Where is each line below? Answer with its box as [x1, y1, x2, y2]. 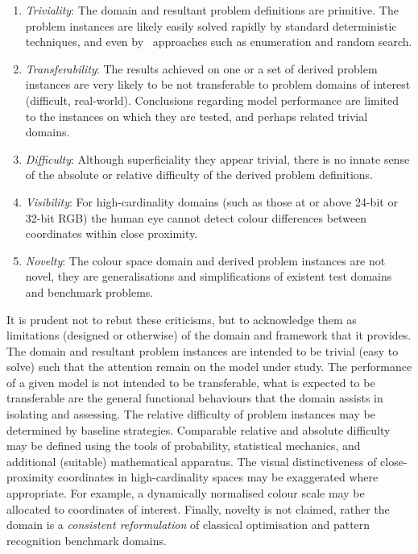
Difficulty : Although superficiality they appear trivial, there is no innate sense [25, 150, 410, 167]
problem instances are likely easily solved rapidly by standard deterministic [25, 17, 397, 34]
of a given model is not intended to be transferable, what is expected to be [6, 373, 375, 390]
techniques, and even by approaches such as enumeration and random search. [25, 33, 412, 50]
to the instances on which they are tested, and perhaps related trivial [25, 107, 368, 124]
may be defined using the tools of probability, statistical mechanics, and [6, 437, 361, 454]
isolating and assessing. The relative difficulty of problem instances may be [6, 406, 375, 423]
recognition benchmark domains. [6, 531, 167, 548]
